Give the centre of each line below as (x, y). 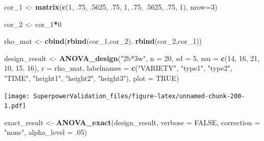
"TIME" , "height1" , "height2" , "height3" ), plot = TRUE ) (92, 78)
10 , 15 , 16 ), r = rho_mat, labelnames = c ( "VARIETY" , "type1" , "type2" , (118, 68)
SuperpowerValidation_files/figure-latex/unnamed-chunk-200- (139, 96)
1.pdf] (15, 106)
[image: (17, 96)
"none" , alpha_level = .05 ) (46, 132)
